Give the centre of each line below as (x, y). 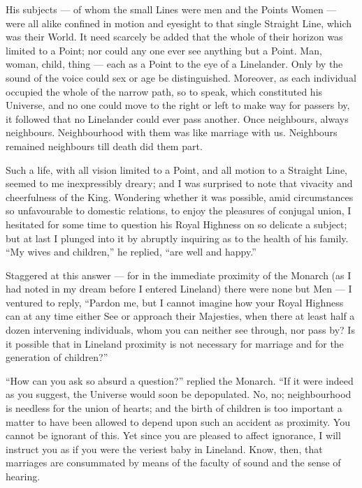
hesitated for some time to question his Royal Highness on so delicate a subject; (176, 224)
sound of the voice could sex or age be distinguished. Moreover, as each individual (181, 77)
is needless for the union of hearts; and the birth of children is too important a (174, 408)
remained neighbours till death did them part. (104, 146)
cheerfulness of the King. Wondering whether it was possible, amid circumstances (180, 197)
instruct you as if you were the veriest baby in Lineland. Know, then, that (164, 449)
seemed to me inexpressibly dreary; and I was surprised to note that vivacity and (179, 183)
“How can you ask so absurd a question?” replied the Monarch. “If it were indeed (180, 380)
